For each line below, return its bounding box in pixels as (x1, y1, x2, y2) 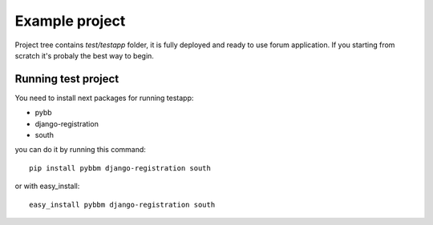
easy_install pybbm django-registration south (29, 200, 216, 209)
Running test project (14, 72, 119, 86)
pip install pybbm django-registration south (29, 163, 212, 172)
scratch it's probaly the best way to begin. (14, 50, 154, 60)
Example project (14, 12, 126, 30)
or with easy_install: (14, 181, 80, 191)
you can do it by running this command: (14, 145, 146, 155)
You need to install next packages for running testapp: (14, 93, 194, 102)
